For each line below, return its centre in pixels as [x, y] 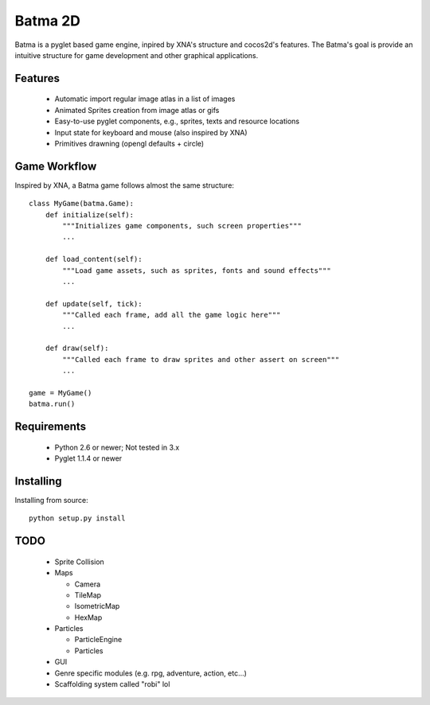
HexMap [88, 617]
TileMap [88, 595]
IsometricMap [97, 606]
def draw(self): [77, 349]
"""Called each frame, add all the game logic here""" [172, 315]
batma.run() [52, 404]
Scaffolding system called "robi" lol [112, 684]
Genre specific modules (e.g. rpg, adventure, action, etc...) [150, 673]
